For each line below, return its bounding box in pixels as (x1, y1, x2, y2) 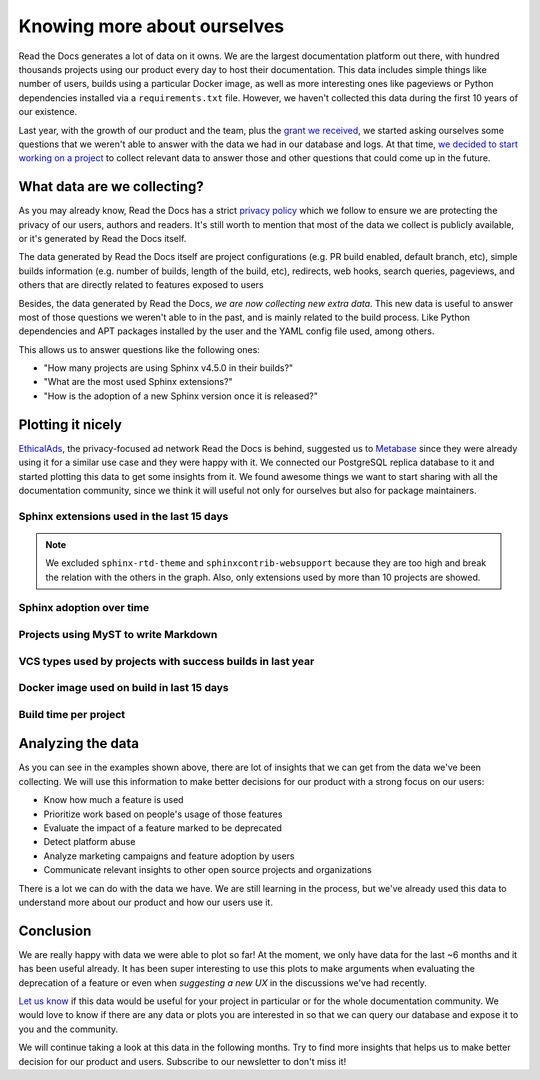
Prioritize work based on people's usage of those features (43, 808, 283, 820)
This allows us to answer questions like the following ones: (18, 343, 260, 355)
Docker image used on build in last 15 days (18, 681, 229, 695)
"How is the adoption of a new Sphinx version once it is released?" (43, 390, 319, 402)
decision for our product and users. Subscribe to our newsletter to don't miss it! (18, 1055, 347, 1067)
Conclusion (18, 922, 92, 939)
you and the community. (18, 1023, 119, 1035)
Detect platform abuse (43, 836, 136, 848)
